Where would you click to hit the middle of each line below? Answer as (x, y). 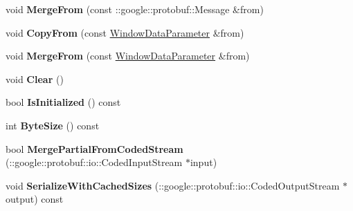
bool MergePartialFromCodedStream (94, 148)
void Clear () (35, 79)
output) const (35, 199)
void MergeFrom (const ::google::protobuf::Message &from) (135, 9)
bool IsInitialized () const (63, 102)
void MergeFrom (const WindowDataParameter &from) (128, 56)
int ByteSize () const (53, 125)
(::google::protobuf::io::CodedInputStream (94, 162)
